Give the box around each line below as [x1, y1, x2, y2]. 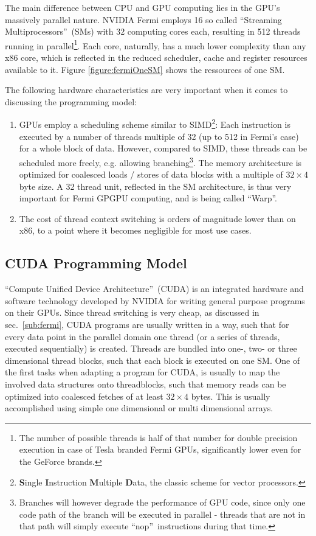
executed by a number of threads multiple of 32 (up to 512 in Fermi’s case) [19, 130, 299, 142]
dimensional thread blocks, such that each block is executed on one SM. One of [5, 353, 300, 366]
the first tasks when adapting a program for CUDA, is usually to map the [5, 366, 280, 378]
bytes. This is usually [191, 389, 270, 402]
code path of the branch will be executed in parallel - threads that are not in [19, 507, 306, 520]
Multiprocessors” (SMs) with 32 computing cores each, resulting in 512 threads [5, 25, 301, 38]
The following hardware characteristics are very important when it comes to [5, 83, 288, 96]
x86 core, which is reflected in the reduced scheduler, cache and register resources [5, 51, 307, 64]
